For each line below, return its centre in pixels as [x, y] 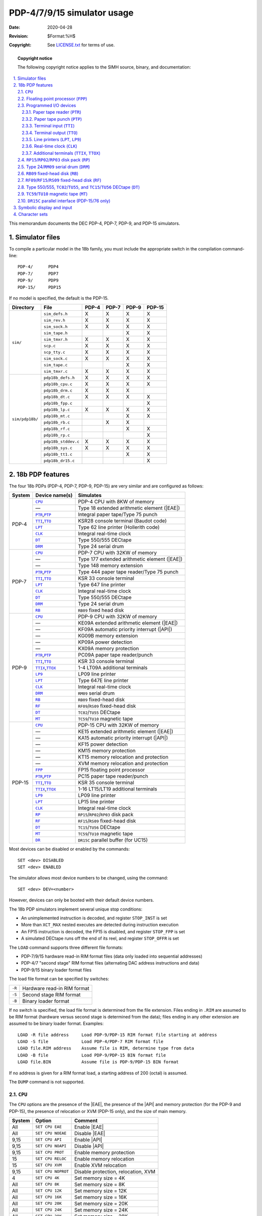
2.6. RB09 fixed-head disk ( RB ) [48, 173]
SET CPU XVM [49, 1165]
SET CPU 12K [49, 1191]
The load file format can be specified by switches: [59, 979]
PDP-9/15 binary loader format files [56, 970]
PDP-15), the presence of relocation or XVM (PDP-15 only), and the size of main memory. [98, 1111]
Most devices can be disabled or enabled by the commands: [69, 849]
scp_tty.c [55, 352]
